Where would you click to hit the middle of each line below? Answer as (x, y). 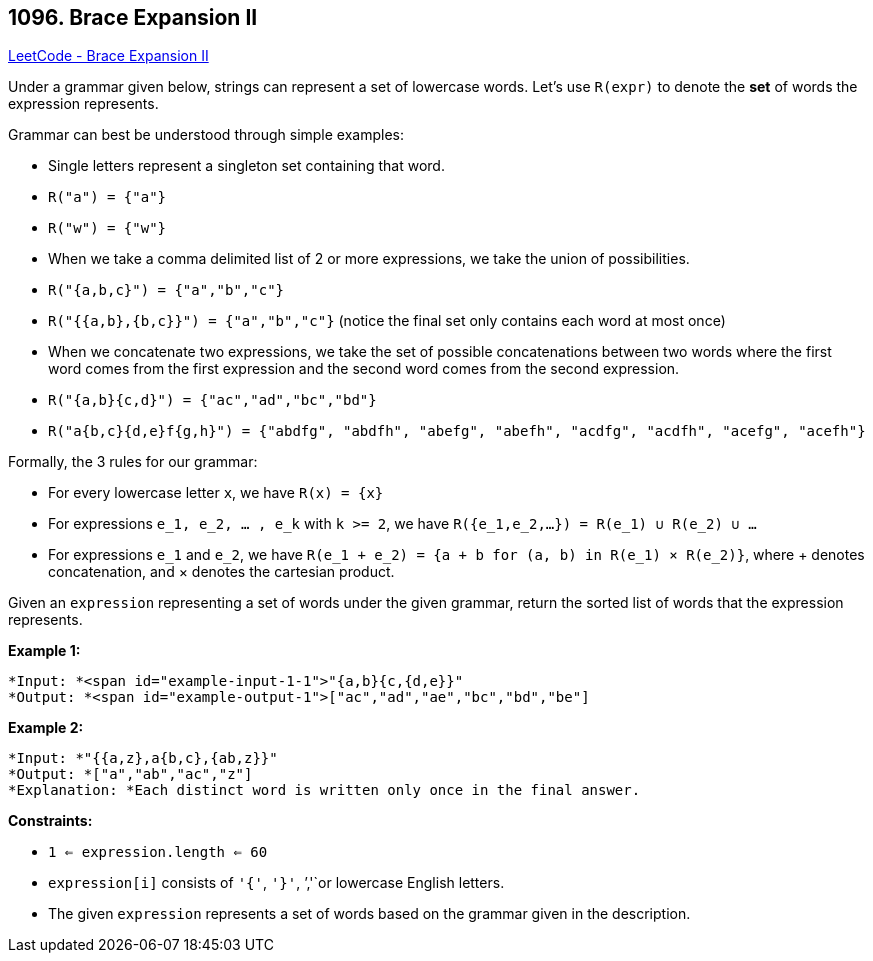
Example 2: (46, 728)
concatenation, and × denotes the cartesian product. (221, 572)
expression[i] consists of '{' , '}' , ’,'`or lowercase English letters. (276, 883)
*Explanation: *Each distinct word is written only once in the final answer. (324, 790)
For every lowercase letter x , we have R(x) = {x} (216, 493)
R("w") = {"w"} (107, 228)
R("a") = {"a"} (107, 197)
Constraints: (50, 821)
